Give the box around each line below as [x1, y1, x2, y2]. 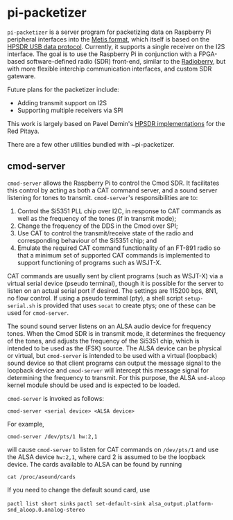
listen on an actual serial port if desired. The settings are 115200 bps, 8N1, [7, 286, 218, 295]
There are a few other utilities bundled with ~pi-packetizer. [7, 140, 175, 148]
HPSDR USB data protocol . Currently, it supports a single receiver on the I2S [7, 42, 225, 51]
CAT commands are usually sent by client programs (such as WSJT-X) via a [7, 271, 223, 280]
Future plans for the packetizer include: [7, 85, 119, 93]
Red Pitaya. [7, 127, 40, 135]
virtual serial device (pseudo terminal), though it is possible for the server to [7, 279, 224, 287]
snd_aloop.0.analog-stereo [7, 506, 85, 513]
